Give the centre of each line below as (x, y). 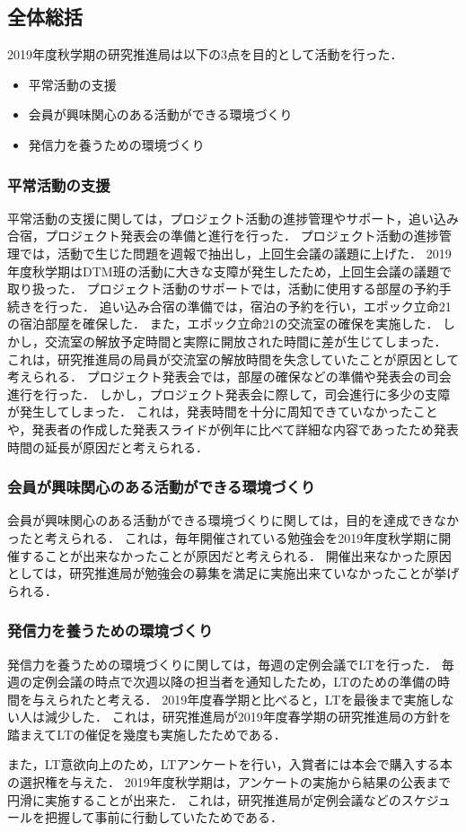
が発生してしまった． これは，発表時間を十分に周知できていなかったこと (223, 412)
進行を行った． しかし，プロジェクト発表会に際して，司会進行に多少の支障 (229, 394)
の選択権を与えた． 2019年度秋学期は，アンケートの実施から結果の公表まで (229, 782)
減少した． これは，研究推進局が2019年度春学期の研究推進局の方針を (248, 717)
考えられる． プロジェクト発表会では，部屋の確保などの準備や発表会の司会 (229, 377)
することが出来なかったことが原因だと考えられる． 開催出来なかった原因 (235, 555)
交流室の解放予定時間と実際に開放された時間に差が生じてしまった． (246, 341)
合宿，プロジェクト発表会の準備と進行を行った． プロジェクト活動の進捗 (223, 236)
